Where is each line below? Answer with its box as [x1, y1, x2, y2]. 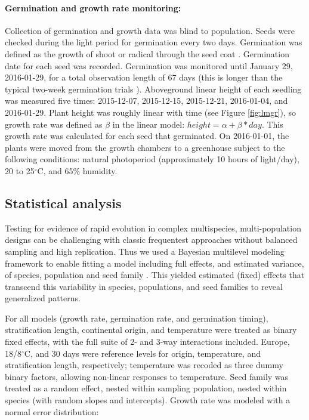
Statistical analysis [5, 193, 122, 212]
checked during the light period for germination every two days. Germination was [5, 36, 302, 48]
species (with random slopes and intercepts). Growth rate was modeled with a [5, 394, 291, 406]
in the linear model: [112, 118, 185, 130]
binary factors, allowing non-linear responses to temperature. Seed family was [5, 370, 289, 382]
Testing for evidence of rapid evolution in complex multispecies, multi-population [5, 221, 301, 234]
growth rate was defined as [5, 118, 103, 130]
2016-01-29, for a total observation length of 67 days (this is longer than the [5, 71, 283, 84]
